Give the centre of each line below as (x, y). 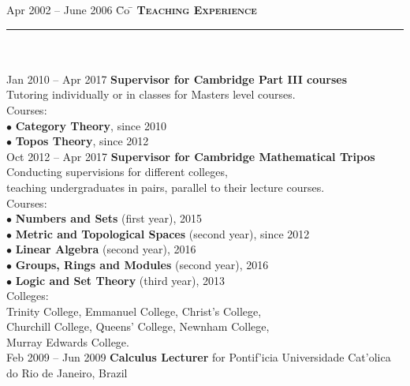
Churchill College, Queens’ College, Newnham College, (138, 326)
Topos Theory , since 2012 (82, 141)
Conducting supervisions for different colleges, (117, 172)
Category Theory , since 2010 (91, 125)
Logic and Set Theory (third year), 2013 (120, 280)
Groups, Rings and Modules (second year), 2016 (142, 264)
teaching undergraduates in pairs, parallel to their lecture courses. (166, 187)
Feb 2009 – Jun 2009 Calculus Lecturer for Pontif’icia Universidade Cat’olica (199, 357)
